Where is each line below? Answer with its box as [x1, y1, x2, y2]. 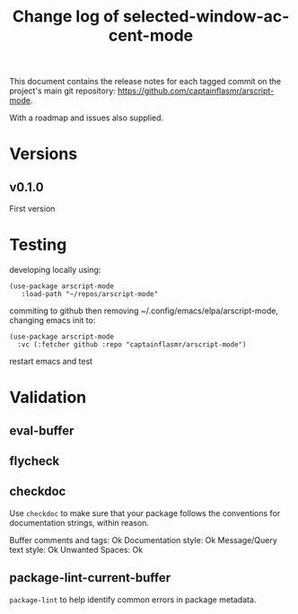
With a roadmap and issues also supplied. [9, 112, 164, 123]
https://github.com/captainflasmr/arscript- [118, 85, 275, 96]
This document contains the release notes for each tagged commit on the [9, 76, 282, 87]
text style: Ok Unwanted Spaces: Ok [9, 544, 144, 555]
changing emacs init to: [9, 315, 96, 326]
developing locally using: [9, 265, 101, 276]
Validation [9, 388, 87, 408]
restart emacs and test [9, 356, 92, 367]
